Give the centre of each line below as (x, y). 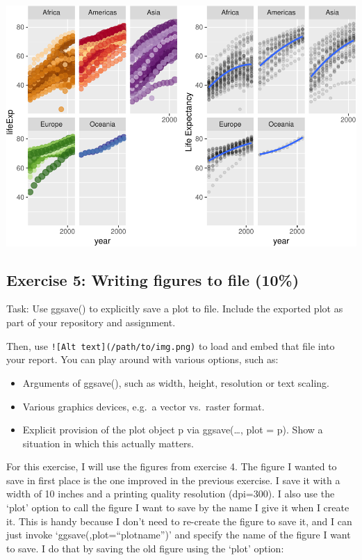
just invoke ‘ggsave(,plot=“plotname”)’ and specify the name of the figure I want (179, 535)
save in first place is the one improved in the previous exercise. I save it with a (173, 480)
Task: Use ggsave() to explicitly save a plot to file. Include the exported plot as (175, 309)
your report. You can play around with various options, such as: (142, 359)
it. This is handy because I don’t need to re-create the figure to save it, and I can (179, 521)
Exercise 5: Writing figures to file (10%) (153, 279)
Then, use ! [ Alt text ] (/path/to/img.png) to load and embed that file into (171, 345)
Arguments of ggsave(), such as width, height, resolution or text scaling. (176, 382)
